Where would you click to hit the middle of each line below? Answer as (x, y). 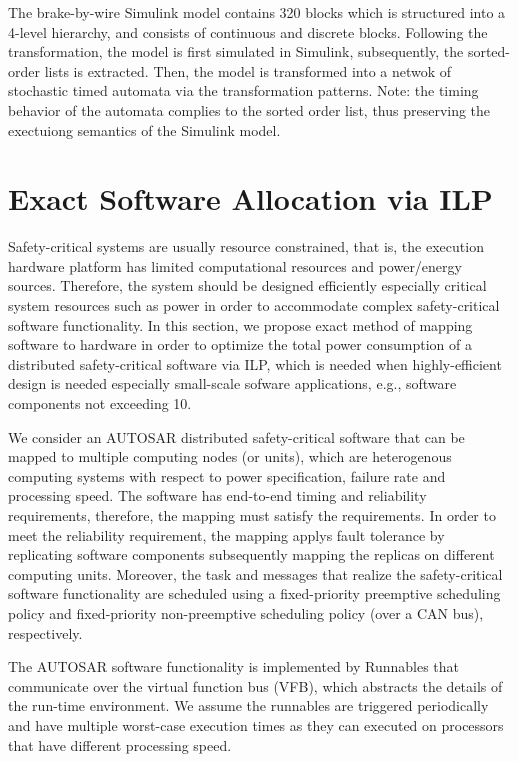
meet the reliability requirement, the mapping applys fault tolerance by (226, 534)
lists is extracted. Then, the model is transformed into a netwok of (248, 70)
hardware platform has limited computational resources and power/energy (235, 265)
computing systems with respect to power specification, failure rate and (227, 475)
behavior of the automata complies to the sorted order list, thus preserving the (249, 109)
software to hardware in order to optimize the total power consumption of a (240, 344)
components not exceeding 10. (100, 403)
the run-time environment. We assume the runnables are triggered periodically (248, 705)
